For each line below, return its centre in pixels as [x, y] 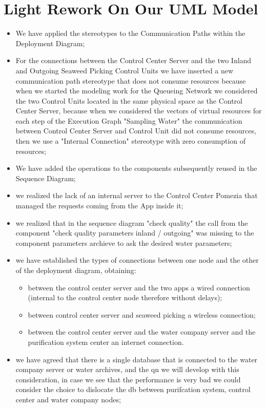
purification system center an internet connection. [106, 342]
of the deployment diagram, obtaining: [76, 270]
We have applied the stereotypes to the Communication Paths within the [130, 33]
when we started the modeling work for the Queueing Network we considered [137, 91]
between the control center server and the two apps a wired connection [139, 287]
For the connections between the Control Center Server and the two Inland [134, 60]
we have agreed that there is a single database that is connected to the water [137, 359]
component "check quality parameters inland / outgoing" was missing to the [135, 233]
